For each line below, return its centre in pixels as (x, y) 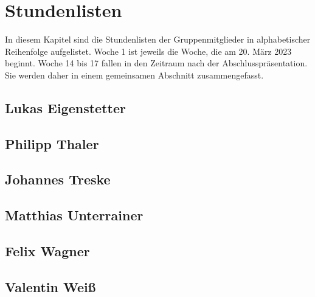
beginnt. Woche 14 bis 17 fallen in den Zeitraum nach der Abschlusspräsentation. (156, 63)
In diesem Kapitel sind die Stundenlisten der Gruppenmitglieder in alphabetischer (158, 39)
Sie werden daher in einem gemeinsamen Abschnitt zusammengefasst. (134, 75)
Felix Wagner (47, 251)
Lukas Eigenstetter (65, 107)
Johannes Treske (58, 179)
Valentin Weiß (50, 286)
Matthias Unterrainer (74, 215)
